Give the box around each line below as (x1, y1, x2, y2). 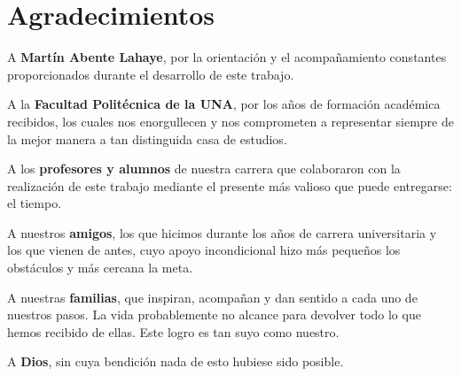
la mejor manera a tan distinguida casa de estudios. (7, 129, 287, 148)
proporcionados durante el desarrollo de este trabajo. (7, 65, 294, 83)
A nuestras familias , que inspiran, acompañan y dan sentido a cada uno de (7, 288, 418, 306)
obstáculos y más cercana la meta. (7, 258, 193, 277)
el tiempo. (7, 194, 62, 212)
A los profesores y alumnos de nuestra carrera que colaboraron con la (7, 159, 401, 178)
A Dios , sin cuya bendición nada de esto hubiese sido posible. (7, 352, 344, 371)
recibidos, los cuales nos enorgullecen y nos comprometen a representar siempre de (7, 111, 454, 130)
